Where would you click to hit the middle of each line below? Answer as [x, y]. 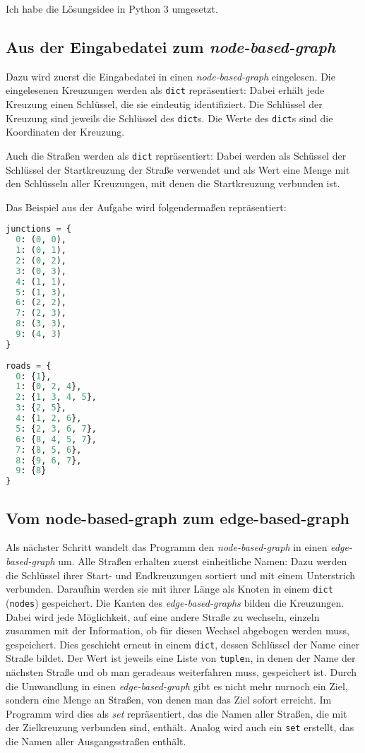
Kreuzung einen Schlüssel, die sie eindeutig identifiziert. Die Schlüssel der [164, 104]
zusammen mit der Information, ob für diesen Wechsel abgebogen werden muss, [178, 630]
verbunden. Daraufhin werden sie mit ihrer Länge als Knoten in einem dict [169, 589]
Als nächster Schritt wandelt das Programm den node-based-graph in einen [167, 547]
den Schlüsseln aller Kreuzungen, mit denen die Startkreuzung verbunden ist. [173, 183]
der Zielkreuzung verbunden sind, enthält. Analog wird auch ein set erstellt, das [180, 727]
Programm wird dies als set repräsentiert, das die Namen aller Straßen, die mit [176, 713]
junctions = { [39, 229]
